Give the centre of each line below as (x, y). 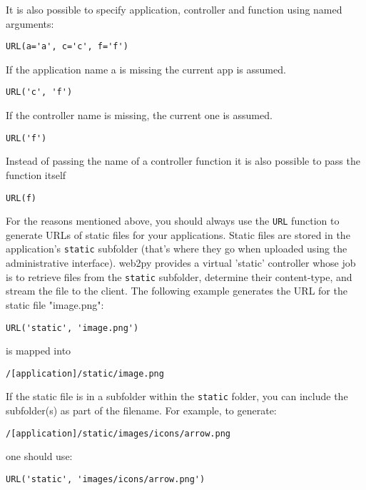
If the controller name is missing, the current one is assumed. (139, 115)
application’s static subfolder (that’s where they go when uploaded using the (177, 249)
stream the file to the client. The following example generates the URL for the (177, 291)
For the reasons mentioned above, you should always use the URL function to (173, 221)
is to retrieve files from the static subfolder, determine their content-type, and (179, 276)
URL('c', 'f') (39, 92)
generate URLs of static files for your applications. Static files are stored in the (178, 234)
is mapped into (39, 351)
